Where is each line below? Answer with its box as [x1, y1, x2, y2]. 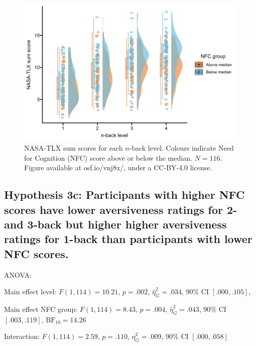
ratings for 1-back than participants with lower [4, 231, 252, 247]
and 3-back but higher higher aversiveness [4, 216, 227, 232]
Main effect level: [4, 286, 57, 297]
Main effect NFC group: [4, 303, 78, 314]
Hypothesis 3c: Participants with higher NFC [4, 187, 245, 202]
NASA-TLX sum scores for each [24, 143, 123, 153]
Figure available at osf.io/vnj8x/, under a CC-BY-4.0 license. [24, 162, 212, 173]
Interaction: [4, 331, 40, 341]
